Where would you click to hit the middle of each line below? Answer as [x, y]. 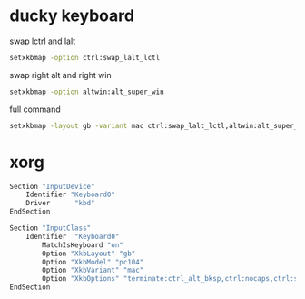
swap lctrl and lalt [43, 41]
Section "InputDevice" [52, 186]
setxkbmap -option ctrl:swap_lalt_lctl [85, 57]
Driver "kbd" [60, 204]
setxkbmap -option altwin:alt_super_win [87, 92]
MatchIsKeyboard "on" [83, 245]
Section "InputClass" [50, 228]
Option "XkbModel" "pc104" [93, 262]
